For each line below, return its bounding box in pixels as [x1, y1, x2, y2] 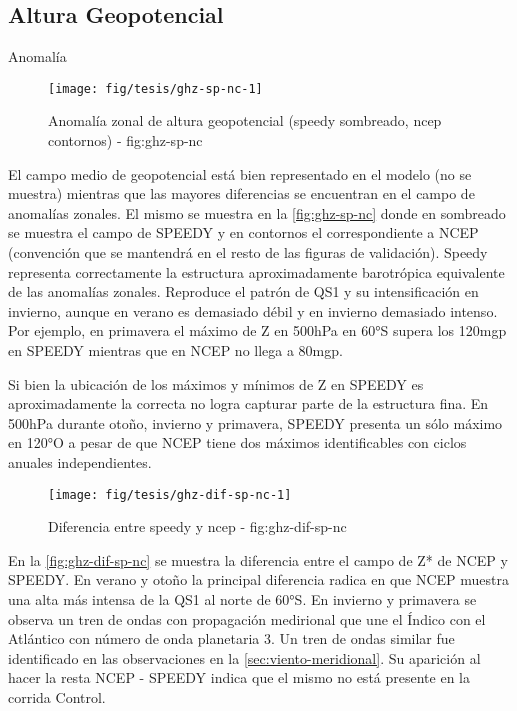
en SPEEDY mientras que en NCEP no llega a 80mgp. [8, 339, 343, 360]
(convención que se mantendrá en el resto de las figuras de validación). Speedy [8, 242, 488, 263]
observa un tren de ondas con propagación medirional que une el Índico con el [8, 608, 486, 629]
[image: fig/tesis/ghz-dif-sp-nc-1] [48, 487, 292, 502]
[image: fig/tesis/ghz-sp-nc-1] [48, 81, 263, 96]
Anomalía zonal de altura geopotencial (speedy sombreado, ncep [48, 110, 442, 131]
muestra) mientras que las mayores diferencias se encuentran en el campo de [8, 183, 475, 204]
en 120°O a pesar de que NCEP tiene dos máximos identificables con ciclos [8, 432, 467, 453]
